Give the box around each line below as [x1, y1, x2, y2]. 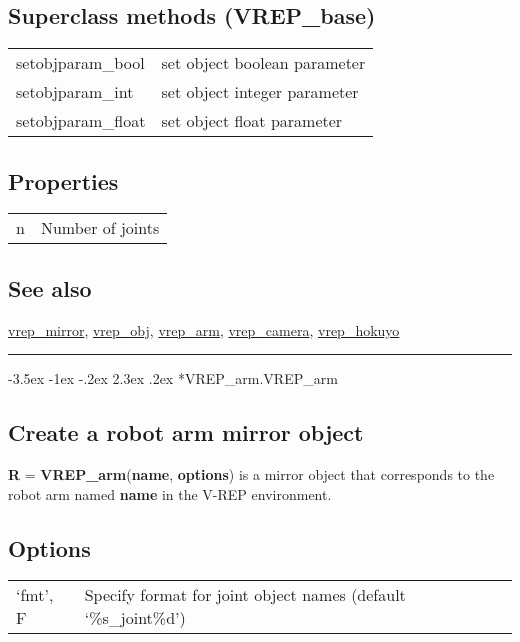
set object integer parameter [161, 80, 359, 104]
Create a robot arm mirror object [8, 417, 364, 448]
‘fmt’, [16, 583, 54, 607]
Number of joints [40, 216, 160, 240]
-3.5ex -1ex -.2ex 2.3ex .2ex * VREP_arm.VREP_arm [8, 368, 338, 389]
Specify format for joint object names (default [84, 583, 406, 607]
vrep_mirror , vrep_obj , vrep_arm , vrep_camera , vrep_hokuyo [8, 319, 400, 340]
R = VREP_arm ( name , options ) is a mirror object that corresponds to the [8, 464, 495, 484]
